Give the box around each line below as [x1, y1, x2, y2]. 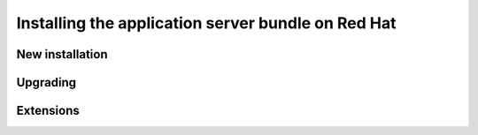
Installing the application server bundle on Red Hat [16, 13, 397, 33]
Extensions [16, 103, 80, 118]
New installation [16, 47, 108, 62]
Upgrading [16, 75, 77, 90]
